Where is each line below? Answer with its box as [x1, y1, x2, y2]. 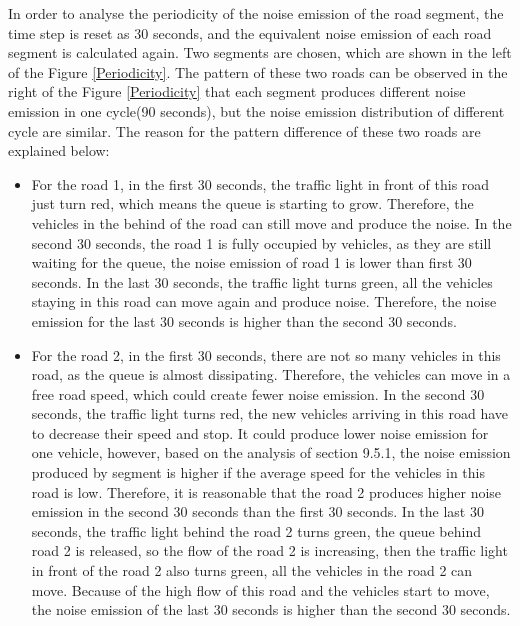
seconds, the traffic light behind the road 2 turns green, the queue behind [31, 520, 481, 541]
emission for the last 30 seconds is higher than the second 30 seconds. [31, 310, 457, 331]
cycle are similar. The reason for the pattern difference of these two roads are [8, 120, 481, 141]
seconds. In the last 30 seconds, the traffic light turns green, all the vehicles [31, 271, 493, 292]
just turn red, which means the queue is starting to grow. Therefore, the [31, 193, 474, 214]
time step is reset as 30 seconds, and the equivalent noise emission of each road [8, 22, 492, 43]
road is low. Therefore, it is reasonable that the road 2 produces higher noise [31, 481, 502, 502]
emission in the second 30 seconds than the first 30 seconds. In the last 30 [31, 501, 484, 522]
